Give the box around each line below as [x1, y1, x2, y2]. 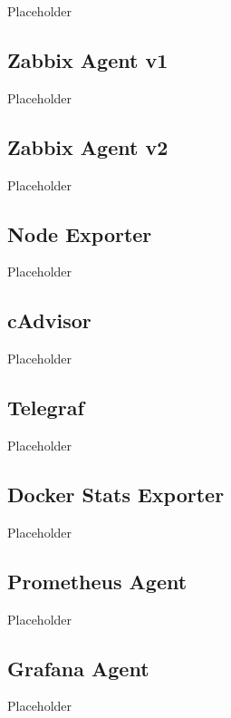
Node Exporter [7, 219, 152, 247]
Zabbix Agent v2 [7, 132, 168, 160]
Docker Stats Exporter [7, 480, 225, 508]
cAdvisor [7, 306, 91, 335]
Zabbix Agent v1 [7, 45, 168, 73]
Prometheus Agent [7, 567, 188, 595]
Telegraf [7, 393, 84, 422]
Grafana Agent [7, 654, 149, 682]
